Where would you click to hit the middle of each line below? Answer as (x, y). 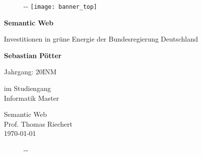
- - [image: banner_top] (61, 6)
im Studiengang (27, 88)
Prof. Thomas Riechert (38, 123)
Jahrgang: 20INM (30, 72)
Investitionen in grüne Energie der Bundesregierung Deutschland (101, 39)
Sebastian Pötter (33, 55)
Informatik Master (32, 98)
